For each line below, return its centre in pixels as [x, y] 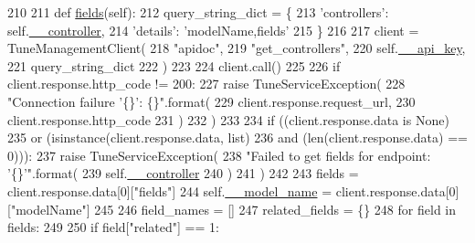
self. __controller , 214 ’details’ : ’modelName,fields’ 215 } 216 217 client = [213, 30]
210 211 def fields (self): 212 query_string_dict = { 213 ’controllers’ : [198, 12]
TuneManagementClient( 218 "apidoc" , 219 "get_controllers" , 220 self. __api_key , [237, 48]
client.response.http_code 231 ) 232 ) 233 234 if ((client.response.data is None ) [228, 119]
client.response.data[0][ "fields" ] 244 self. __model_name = [170, 190]
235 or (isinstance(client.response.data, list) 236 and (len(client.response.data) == [237, 137]
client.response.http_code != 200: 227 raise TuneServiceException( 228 [206, 84]
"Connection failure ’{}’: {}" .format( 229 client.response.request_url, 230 [211, 101]
